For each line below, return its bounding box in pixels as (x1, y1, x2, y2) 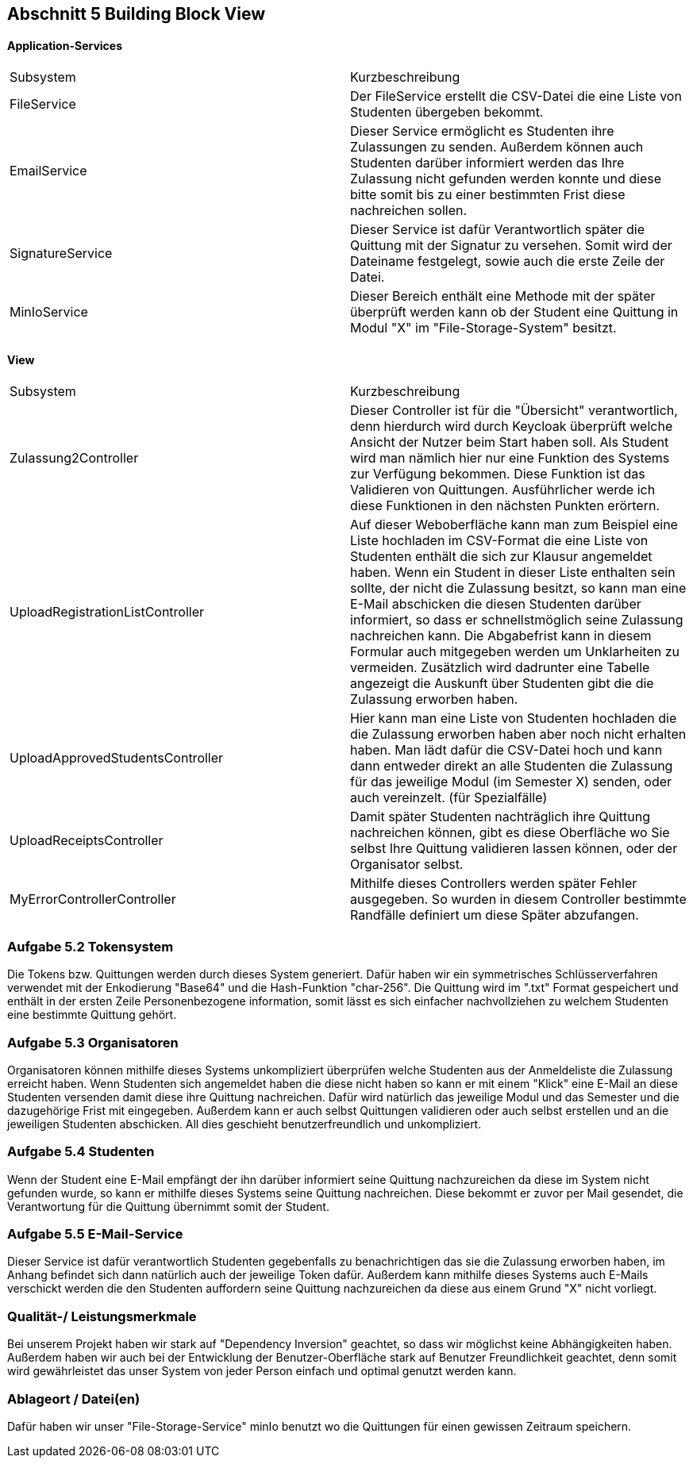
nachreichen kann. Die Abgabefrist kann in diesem (350, 628, 652, 644)
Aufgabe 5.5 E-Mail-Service (7, 1226, 183, 1243)
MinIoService (10, 304, 88, 321)
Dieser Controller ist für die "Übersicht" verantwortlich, (350, 402, 678, 419)
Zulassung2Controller (10, 450, 139, 467)
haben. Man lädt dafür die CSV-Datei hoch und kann (350, 742, 663, 759)
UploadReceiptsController (10, 832, 164, 849)
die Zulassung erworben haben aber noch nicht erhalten (350, 726, 687, 743)
